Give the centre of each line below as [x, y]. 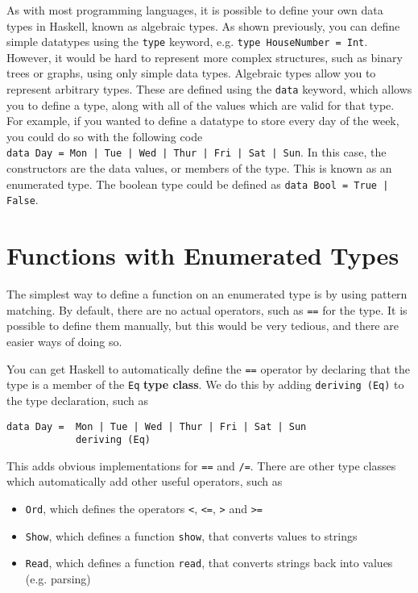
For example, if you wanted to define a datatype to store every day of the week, [203, 121]
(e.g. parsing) [58, 579]
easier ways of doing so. [64, 341]
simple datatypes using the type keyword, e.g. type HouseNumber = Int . [187, 42]
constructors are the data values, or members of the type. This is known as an [199, 168]
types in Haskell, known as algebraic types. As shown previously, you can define [203, 25]
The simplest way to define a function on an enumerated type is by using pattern [207, 294]
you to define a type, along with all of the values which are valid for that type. [201, 104]
